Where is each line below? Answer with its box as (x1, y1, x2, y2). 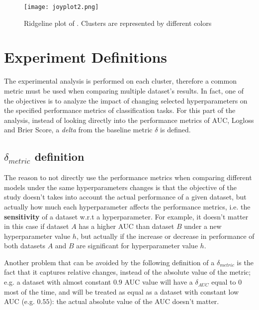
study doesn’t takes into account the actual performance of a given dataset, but (4, 192, 247, 202)
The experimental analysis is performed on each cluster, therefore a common (4, 76, 237, 86)
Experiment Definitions (4, 47, 168, 67)
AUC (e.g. (4, 296, 35, 307)
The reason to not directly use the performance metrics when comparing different (4, 172, 252, 183)
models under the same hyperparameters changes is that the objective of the (4, 182, 237, 192)
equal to (211, 277, 236, 287)
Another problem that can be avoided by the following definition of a (4, 257, 215, 267)
